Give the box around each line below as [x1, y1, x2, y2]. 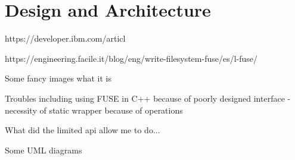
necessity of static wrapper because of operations [5, 103, 183, 116]
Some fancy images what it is [5, 72, 112, 84]
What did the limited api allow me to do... [5, 124, 160, 136]
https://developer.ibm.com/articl [5, 32, 126, 45]
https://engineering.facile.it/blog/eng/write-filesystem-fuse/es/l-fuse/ [5, 52, 258, 64]
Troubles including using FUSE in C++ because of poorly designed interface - [5, 92, 291, 104]
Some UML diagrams [5, 143, 82, 156]
